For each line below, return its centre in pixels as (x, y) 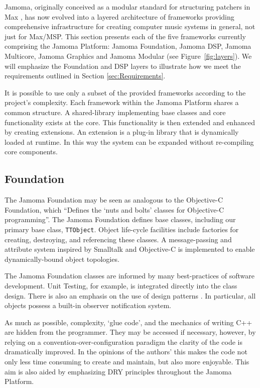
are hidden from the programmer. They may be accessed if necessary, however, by (130, 332)
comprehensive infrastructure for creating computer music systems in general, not (130, 26)
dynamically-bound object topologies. (62, 259)
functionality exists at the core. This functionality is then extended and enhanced (130, 122)
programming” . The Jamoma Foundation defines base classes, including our (120, 219)
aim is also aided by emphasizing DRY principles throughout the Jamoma (118, 371)
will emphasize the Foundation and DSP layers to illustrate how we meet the (123, 66)
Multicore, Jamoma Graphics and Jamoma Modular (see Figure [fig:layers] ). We (128, 56)
